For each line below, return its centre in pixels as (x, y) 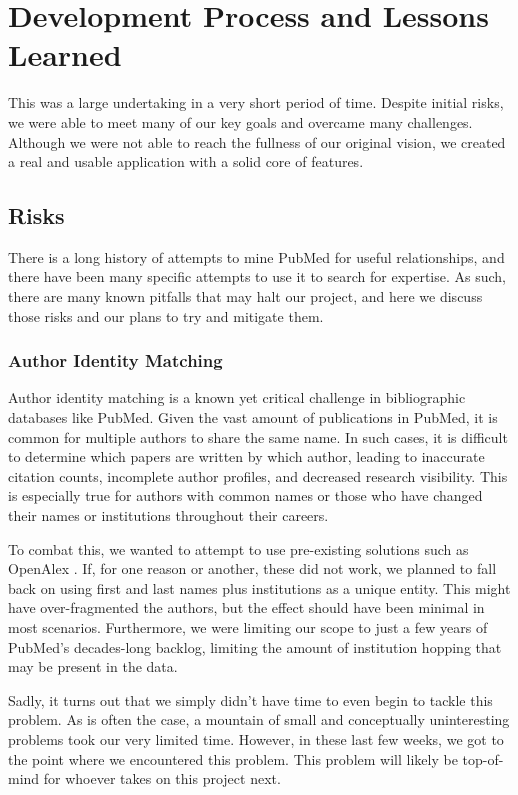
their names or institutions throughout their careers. (168, 515)
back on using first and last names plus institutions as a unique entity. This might (259, 587)
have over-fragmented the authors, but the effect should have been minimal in (246, 607)
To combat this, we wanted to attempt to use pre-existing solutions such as (238, 548)
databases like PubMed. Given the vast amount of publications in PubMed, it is (253, 417)
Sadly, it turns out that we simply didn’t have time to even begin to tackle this (250, 699)
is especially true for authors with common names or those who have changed (245, 495)
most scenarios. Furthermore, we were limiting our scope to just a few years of (248, 627)
